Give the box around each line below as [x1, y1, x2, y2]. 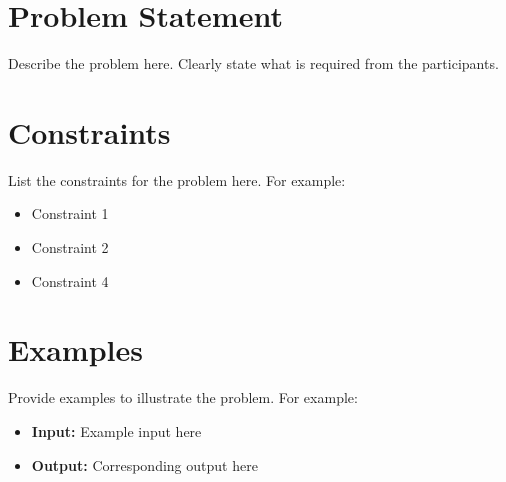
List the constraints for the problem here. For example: [8, 169, 346, 190]
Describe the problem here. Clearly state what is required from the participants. [8, 53, 499, 74]
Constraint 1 [31, 203, 109, 224]
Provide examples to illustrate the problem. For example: [8, 387, 358, 408]
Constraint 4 [31, 270, 109, 291]
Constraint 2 [31, 237, 109, 258]
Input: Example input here [31, 420, 202, 441]
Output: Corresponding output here [31, 454, 258, 475]
